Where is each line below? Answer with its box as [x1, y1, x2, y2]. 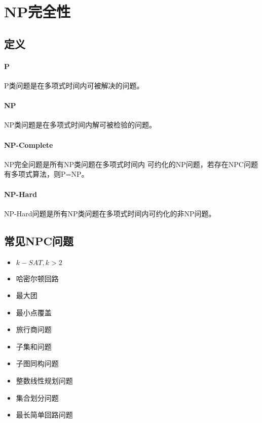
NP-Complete [4, 139, 53, 150]
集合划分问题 [16, 392, 59, 403]
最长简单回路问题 [16, 409, 73, 420]
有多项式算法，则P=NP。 [4, 169, 89, 179]
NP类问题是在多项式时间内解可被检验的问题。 [4, 119, 157, 130]
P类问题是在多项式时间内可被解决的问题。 [4, 80, 144, 90]
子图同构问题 [16, 358, 59, 369]
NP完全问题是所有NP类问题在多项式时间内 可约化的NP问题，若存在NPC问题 [4, 158, 258, 169]
